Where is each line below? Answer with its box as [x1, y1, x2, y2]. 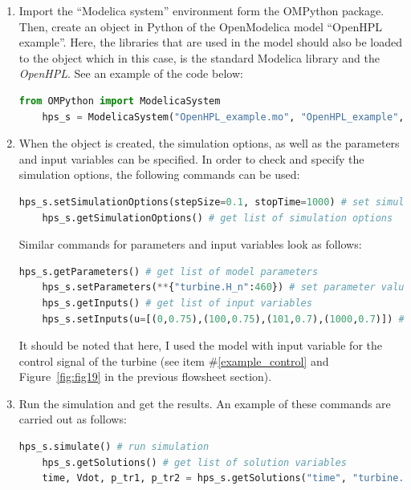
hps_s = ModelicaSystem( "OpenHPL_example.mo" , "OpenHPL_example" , [42, 111, 405, 123]
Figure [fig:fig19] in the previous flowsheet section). [18, 368, 272, 385]
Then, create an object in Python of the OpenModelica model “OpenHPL [18, 18, 382, 34]
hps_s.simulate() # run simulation [18, 441, 210, 453]
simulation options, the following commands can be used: [18, 166, 300, 183]
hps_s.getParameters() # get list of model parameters [18, 265, 319, 277]
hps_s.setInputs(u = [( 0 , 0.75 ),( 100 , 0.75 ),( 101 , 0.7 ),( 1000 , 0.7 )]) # [42, 313, 405, 325]
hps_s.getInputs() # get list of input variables [42, 297, 312, 309]
